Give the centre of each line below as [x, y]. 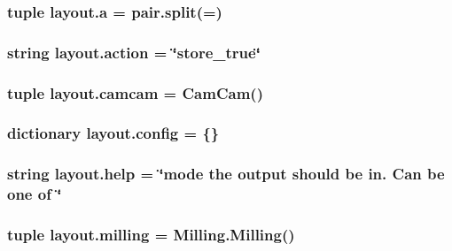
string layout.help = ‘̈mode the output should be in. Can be [226, 174]
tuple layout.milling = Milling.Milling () [151, 235]
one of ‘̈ [35, 194]
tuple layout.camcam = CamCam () [135, 92]
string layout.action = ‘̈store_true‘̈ [134, 52]
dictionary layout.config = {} [113, 133]
